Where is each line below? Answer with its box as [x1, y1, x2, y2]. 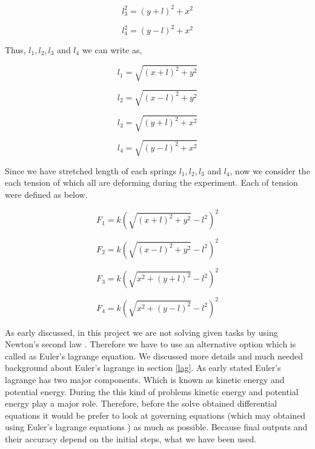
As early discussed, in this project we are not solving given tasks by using [5, 326, 278, 338]
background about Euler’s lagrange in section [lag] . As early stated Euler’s [5, 361, 281, 374]
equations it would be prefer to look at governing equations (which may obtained [5, 408, 306, 421]
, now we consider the [230, 164, 310, 177]
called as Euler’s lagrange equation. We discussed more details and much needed [5, 349, 303, 362]
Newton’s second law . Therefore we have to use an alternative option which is [5, 338, 296, 350]
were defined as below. [5, 188, 88, 200]
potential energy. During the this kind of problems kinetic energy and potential [5, 385, 299, 398]
